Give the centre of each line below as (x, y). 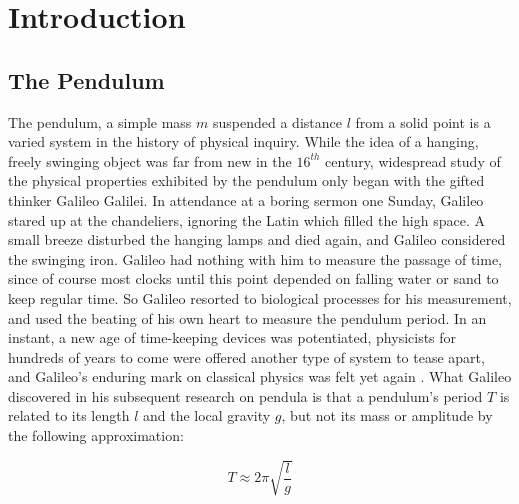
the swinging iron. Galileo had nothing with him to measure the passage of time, (255, 258)
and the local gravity (206, 415)
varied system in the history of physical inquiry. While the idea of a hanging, (243, 141)
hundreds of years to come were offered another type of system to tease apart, (246, 356)
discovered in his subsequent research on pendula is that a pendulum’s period (245, 395)
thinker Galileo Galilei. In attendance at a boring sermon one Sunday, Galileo (246, 199)
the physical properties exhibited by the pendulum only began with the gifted (246, 180)
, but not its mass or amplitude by (387, 415)
